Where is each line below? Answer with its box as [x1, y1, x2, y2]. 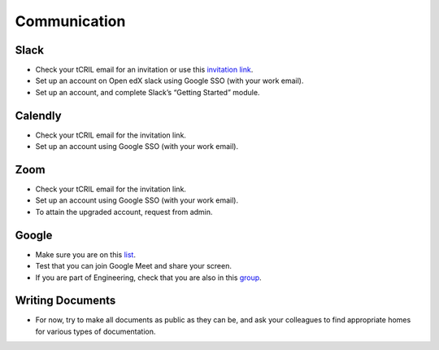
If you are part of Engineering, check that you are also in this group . [35, 273, 262, 282]
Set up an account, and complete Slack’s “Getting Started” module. [35, 87, 260, 97]
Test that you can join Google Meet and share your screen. [35, 261, 232, 271]
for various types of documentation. [35, 326, 156, 336]
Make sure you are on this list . [35, 249, 136, 260]
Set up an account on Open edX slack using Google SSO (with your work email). [35, 76, 304, 85]
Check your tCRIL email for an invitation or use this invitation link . [35, 65, 254, 75]
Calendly [15, 108, 62, 122]
